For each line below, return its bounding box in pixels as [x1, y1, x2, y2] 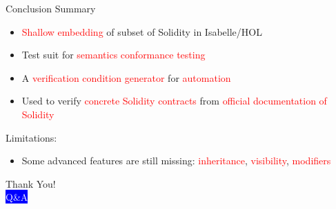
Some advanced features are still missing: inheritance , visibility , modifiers [21, 153, 331, 168]
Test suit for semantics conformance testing [21, 47, 206, 62]
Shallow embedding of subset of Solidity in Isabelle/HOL [21, 24, 262, 38]
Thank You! [6, 176, 56, 190]
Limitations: [6, 130, 57, 144]
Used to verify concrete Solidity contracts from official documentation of [21, 93, 327, 108]
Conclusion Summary [6, 1, 96, 15]
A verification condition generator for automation [21, 70, 231, 85]
